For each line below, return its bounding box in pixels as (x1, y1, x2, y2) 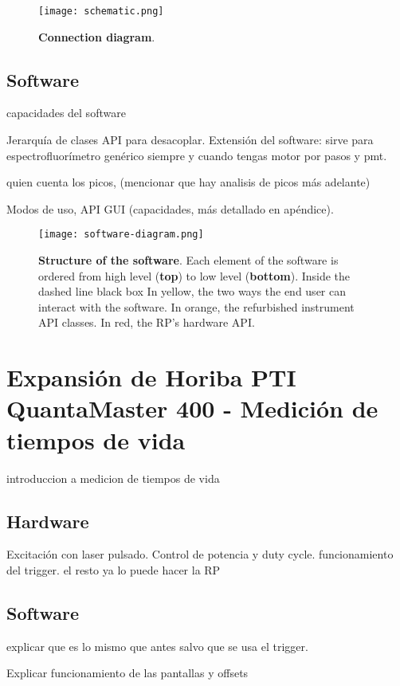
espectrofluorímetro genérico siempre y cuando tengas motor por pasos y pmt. (6, 147, 387, 163)
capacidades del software (6, 104, 126, 121)
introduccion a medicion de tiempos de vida (6, 469, 220, 486)
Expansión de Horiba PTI (6, 361, 296, 394)
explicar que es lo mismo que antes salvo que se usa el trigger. (6, 637, 308, 654)
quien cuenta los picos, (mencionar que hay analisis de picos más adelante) (6, 174, 371, 190)
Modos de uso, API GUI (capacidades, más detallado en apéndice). (6, 200, 334, 217)
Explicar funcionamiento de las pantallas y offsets (6, 664, 249, 681)
